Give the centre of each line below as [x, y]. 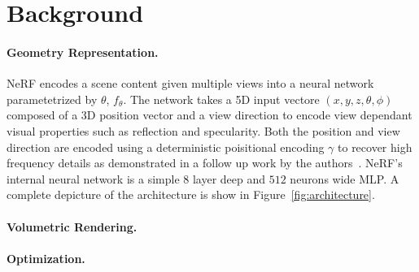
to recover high [375, 147]
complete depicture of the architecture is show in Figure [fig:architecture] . [191, 194]
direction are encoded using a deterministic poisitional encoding [166, 147]
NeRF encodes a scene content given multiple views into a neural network [190, 83]
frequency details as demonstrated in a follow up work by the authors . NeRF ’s [205, 163]
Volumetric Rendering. [72, 226]
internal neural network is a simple [93, 178]
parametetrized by [52, 99]
